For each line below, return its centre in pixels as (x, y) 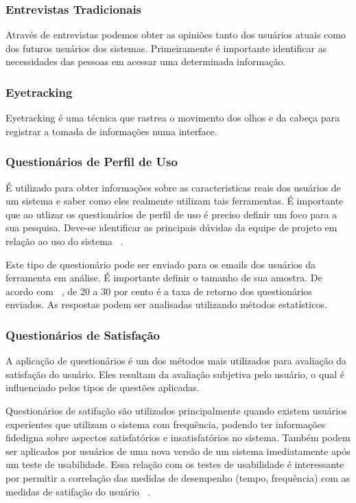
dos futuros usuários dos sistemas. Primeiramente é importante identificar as (166, 48)
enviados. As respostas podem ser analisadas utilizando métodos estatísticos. (166, 304)
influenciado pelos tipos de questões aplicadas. (103, 387)
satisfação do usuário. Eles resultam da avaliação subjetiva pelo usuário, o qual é (175, 374)
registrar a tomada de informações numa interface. (111, 131)
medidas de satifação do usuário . (78, 491)
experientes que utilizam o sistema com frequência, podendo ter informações (166, 424)
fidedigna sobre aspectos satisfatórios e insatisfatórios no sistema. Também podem (178, 437)
